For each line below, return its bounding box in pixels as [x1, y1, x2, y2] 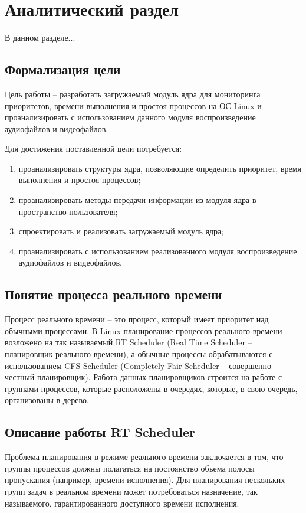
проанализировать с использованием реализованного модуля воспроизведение [18, 244, 297, 257]
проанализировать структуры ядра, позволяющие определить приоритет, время [18, 162, 302, 174]
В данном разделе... [5, 31, 75, 44]
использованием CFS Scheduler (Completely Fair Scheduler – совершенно [5, 359, 272, 371]
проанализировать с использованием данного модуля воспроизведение [5, 111, 256, 123]
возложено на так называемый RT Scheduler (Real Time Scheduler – [5, 336, 252, 348]
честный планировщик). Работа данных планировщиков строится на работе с [5, 371, 282, 383]
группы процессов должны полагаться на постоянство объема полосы [5, 462, 255, 474]
